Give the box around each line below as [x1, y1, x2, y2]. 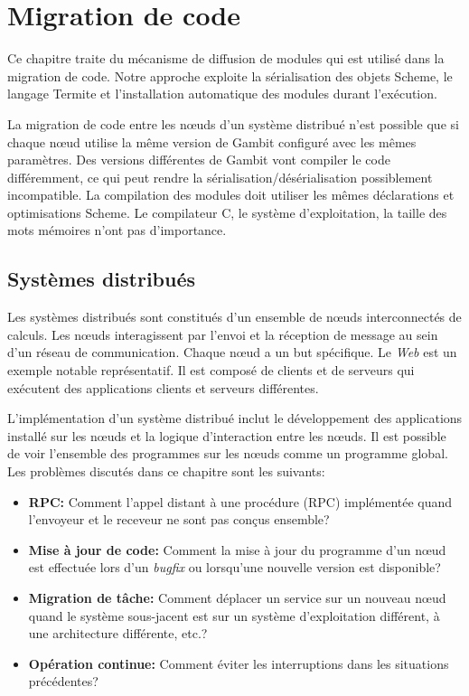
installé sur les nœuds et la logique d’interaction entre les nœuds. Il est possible [7, 426, 446, 445]
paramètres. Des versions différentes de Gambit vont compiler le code [7, 150, 390, 169]
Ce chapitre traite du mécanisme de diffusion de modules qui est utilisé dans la [7, 49, 445, 68]
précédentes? [28, 672, 98, 691]
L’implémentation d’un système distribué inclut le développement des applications [7, 409, 463, 428]
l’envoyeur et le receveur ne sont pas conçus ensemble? [28, 510, 330, 529]
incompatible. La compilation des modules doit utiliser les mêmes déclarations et [7, 185, 455, 204]
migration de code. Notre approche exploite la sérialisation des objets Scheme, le [7, 66, 453, 85]
